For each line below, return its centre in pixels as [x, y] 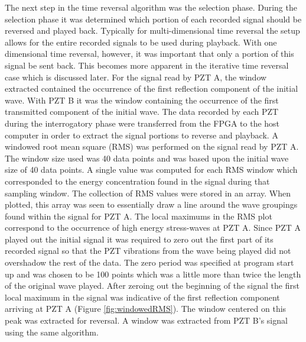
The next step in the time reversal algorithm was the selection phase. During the [151, 7]
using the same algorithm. [52, 332]
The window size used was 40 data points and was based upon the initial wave [147, 158]
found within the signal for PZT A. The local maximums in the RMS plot [139, 216]
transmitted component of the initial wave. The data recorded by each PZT [142, 112]
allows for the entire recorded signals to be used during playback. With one [141, 42]
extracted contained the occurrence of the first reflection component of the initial [152, 88]
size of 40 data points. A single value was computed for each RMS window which [151, 170]
